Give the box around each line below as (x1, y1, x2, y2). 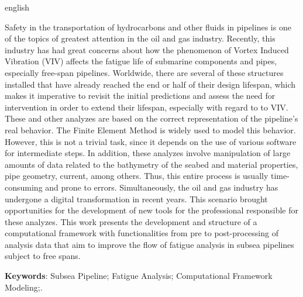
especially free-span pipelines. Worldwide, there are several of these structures (5, 66, 284, 78)
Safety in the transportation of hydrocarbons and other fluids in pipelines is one (5, 20, 291, 33)
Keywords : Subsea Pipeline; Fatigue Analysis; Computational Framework (5, 270, 273, 282)
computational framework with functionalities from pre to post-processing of (5, 227, 278, 239)
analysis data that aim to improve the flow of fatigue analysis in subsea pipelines (5, 238, 294, 250)
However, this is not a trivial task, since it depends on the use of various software (5, 135, 297, 147)
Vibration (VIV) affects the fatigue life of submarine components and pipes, (5, 55, 277, 67)
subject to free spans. (5, 250, 81, 262)
